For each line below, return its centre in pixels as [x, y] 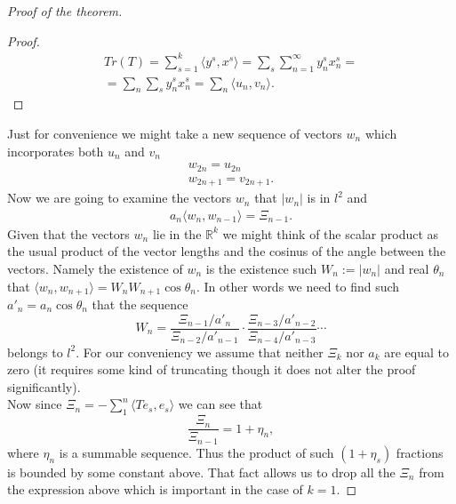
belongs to [35, 352]
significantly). [44, 386]
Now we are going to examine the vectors [120, 198]
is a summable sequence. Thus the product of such [196, 452]
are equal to [417, 352]
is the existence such [261, 268]
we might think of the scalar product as [331, 233]
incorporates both [56, 151]
